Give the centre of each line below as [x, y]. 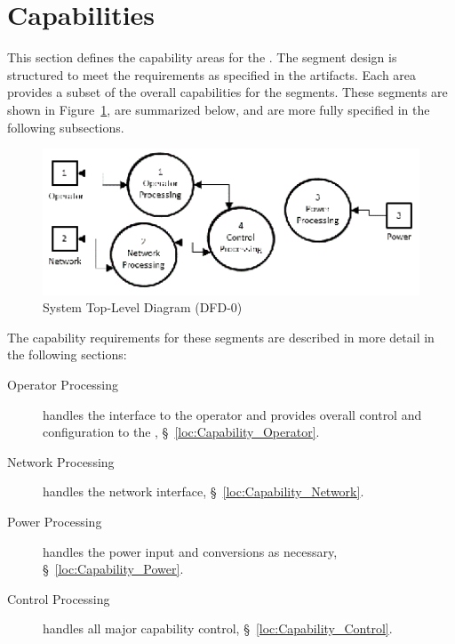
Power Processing [55, 521]
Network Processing [61, 461]
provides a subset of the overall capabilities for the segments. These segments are [227, 92]
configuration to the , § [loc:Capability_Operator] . [181, 432]
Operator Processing [63, 384]
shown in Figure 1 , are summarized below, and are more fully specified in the [219, 109]
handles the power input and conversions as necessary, [190, 551]
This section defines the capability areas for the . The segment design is [202, 57]
